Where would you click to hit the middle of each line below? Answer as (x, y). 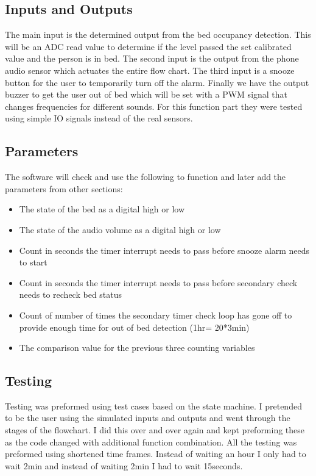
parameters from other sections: (64, 188)
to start (33, 262)
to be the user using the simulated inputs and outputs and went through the (148, 418)
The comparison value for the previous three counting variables (137, 348)
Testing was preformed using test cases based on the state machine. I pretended (153, 406)
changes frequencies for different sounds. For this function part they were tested (154, 106)
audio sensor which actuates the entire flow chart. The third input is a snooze (150, 70)
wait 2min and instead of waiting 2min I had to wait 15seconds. (124, 465)
